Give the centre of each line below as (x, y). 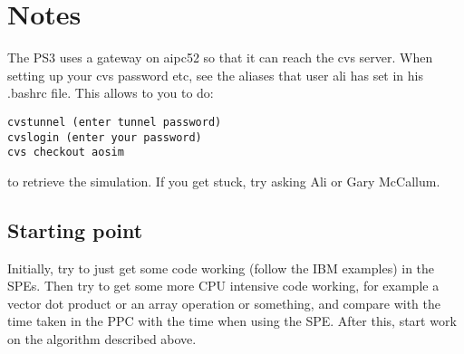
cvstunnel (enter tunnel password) (115, 122)
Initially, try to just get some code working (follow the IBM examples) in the (221, 268)
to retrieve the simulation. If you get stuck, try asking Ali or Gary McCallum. (224, 181)
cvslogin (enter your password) (105, 137)
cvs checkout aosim (66, 153)
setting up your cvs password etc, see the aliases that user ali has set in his (216, 75)
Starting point (75, 230)
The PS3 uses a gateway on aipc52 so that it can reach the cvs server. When (220, 57)
